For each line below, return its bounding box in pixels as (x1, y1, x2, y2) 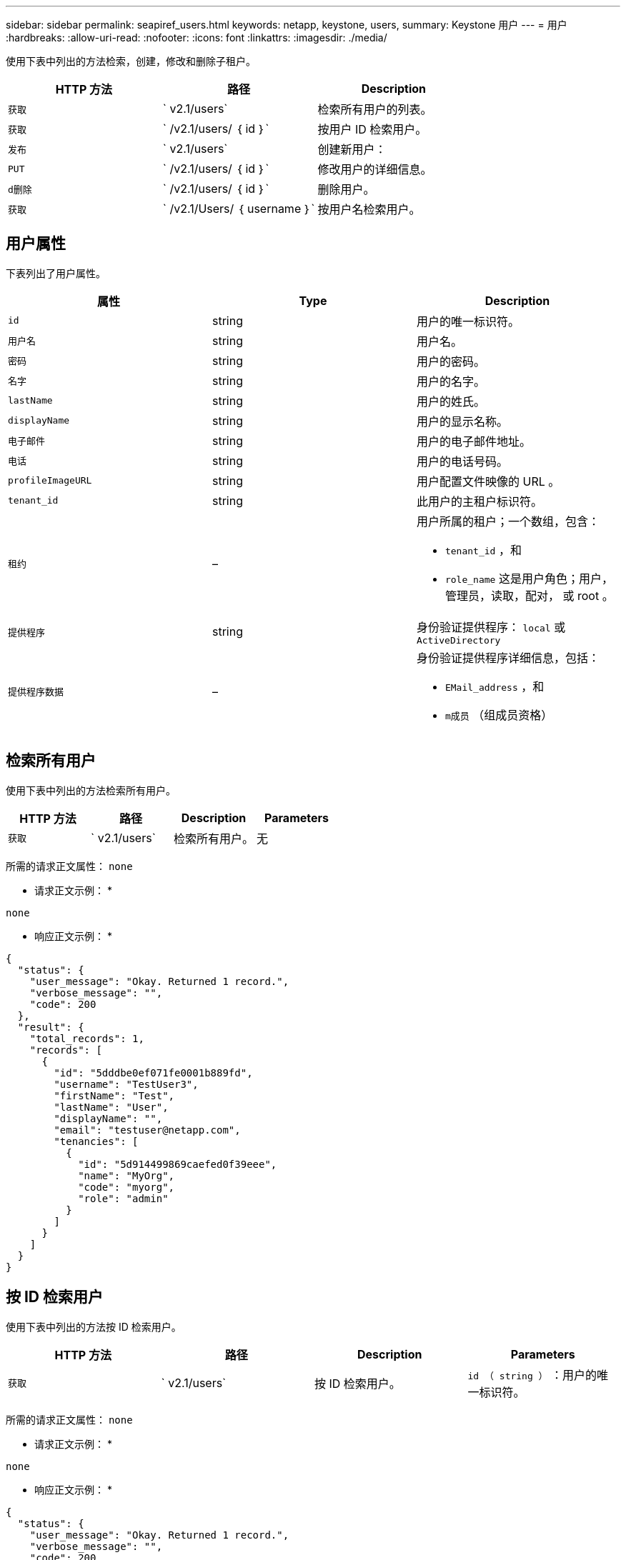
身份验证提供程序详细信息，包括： (416, 650, 600, 665)
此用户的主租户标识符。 (416, 494, 542, 509)
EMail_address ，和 (444, 679, 545, 694)
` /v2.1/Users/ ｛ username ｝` (162, 201, 315, 216)
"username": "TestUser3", (54, 1078, 199, 1090)
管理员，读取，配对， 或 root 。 (444, 588, 614, 603)
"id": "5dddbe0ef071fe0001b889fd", (54, 1066, 253, 1079)
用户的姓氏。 (416, 394, 485, 409)
